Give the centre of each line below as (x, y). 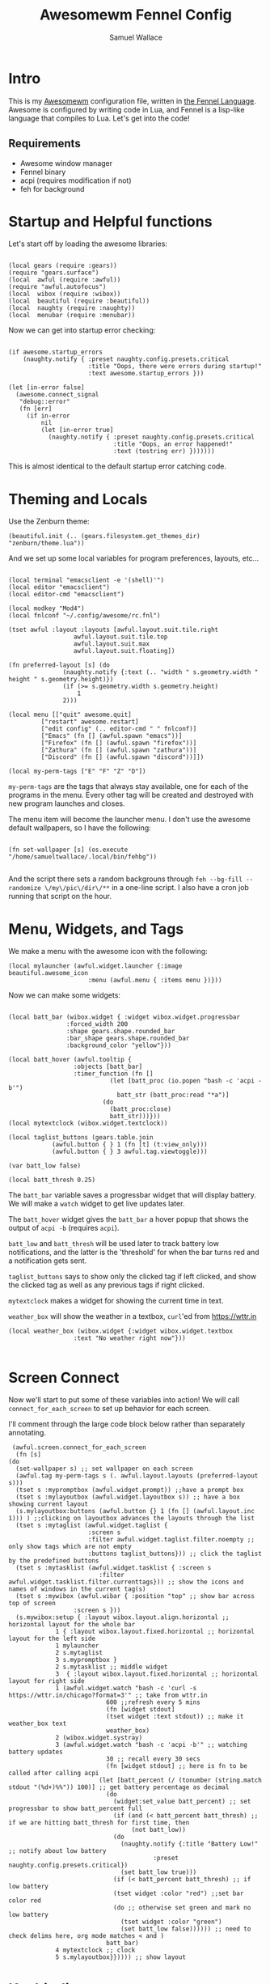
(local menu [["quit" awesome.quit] (70, 715)
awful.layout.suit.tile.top (120, 637)
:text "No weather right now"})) (129, 1338)
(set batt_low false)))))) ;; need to (186, 1929)
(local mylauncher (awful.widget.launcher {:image (95, 966)
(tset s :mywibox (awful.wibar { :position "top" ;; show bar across (135, 1596)
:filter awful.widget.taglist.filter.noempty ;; (171, 1540)
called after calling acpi (54, 1774)
